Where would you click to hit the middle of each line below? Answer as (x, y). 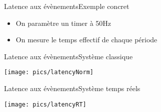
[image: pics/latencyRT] (45, 104)
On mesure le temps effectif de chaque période (86, 40)
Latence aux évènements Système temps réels (72, 88)
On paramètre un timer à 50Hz (63, 23)
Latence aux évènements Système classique (68, 56)
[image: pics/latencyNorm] (49, 72)
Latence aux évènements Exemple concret (67, 6)
